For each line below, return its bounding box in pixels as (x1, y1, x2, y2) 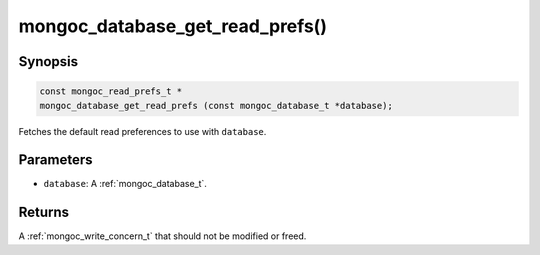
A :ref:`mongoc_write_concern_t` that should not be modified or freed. (18, 230, 307, 242)
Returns (18, 204, 70, 221)
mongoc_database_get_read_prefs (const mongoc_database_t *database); (39, 100, 394, 111)
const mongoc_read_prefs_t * (39, 86, 183, 97)
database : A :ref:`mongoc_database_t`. (43, 178, 207, 190)
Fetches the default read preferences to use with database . (18, 125, 267, 137)
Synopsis (18, 53, 79, 70)
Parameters (18, 151, 93, 169)
